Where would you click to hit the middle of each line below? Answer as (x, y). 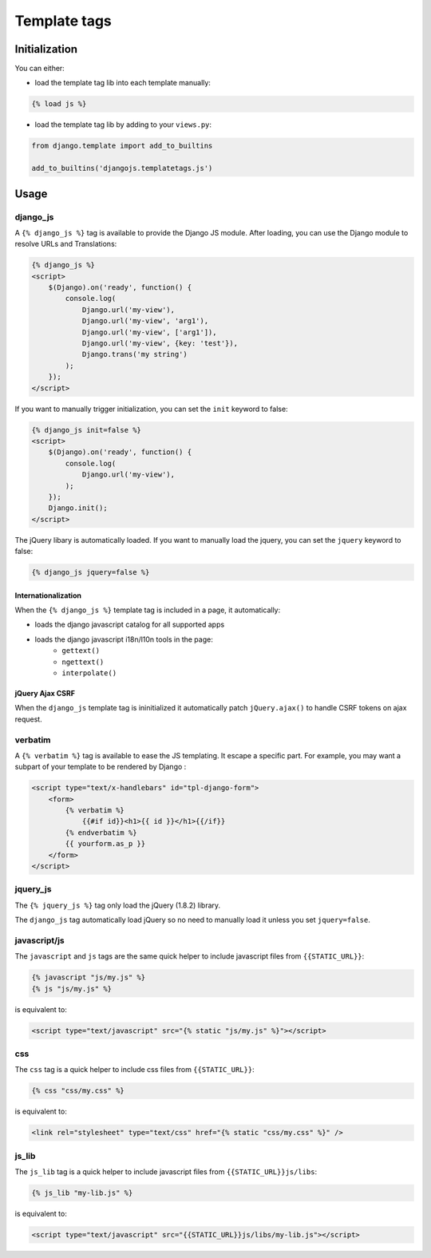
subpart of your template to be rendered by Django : (101, 767)
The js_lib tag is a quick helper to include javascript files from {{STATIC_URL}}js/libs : (166, 1172)
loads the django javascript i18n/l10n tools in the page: (124, 639)
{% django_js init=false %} (86, 430)
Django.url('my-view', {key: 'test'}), (160, 344)
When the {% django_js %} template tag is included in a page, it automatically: (148, 610)
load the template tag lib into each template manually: (123, 83)
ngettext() (83, 662)
